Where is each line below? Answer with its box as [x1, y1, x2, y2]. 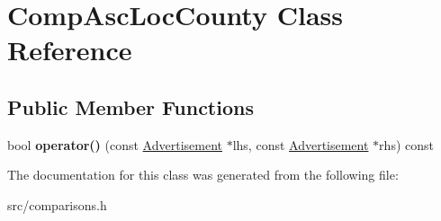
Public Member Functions [7, 93, 254, 120]
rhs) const [379, 135, 434, 154]
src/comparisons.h [7, 195, 107, 214]
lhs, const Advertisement [232, 135, 369, 154]
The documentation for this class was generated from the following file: [7, 165, 399, 184]
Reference [7, 31, 132, 68]
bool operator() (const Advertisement [7, 135, 222, 154]
